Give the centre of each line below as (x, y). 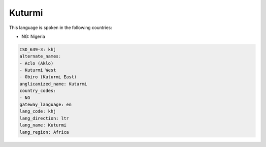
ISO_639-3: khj (38, 49)
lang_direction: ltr (44, 118)
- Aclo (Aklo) (36, 63)
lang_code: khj (38, 111)
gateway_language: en (46, 105)
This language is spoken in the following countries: (61, 28)
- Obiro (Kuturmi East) (48, 77)
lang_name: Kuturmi (43, 125)
